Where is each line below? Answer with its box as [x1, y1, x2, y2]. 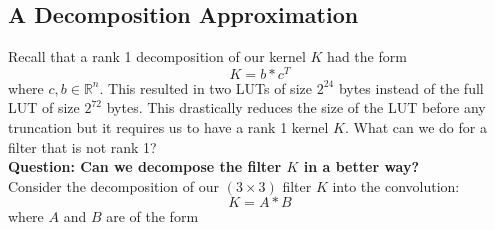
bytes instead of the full [338, 77, 484, 98]
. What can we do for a [344, 117, 487, 138]
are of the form [106, 206, 199, 227]
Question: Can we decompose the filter [8, 156, 282, 177]
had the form [327, 46, 407, 67]
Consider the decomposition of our [8, 175, 220, 196]
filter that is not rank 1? [8, 136, 157, 157]
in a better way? [303, 156, 420, 177]
